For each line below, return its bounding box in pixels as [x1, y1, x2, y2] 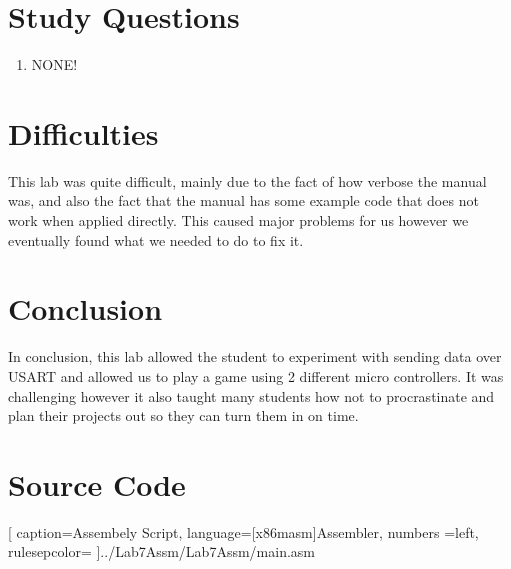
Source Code [8, 463, 186, 504]
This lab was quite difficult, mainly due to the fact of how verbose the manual [8, 170, 487, 191]
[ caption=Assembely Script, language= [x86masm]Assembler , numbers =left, [8, 521, 479, 542]
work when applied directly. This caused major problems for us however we [8, 210, 469, 231]
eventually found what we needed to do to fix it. [8, 229, 304, 250]
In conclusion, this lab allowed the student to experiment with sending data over [8, 346, 502, 367]
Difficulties [8, 112, 159, 153]
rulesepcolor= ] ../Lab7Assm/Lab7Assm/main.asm [8, 541, 315, 562]
